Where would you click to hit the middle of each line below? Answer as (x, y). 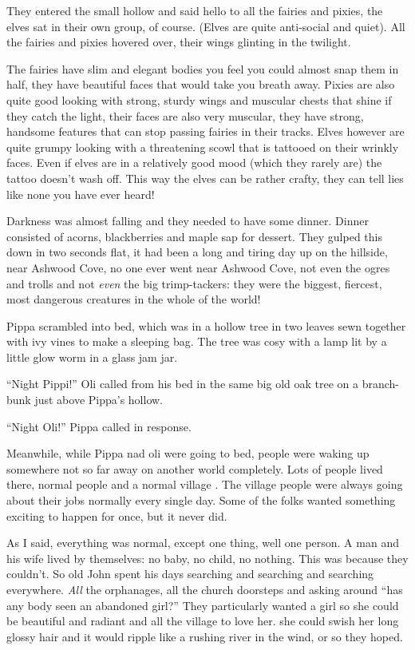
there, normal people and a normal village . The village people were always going (205, 484)
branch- (381, 384)
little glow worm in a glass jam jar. (92, 357)
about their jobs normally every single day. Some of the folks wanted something (201, 500)
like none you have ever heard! (81, 194)
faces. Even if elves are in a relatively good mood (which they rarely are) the (194, 162)
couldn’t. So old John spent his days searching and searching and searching (190, 574)
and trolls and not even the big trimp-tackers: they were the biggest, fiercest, (194, 283)
